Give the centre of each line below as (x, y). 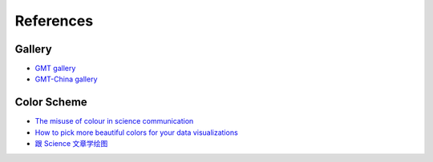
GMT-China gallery (66, 79)
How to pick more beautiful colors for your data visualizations (136, 132)
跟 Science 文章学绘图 (71, 144)
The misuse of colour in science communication (114, 121)
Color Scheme (51, 103)
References (54, 21)
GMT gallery (55, 69)
